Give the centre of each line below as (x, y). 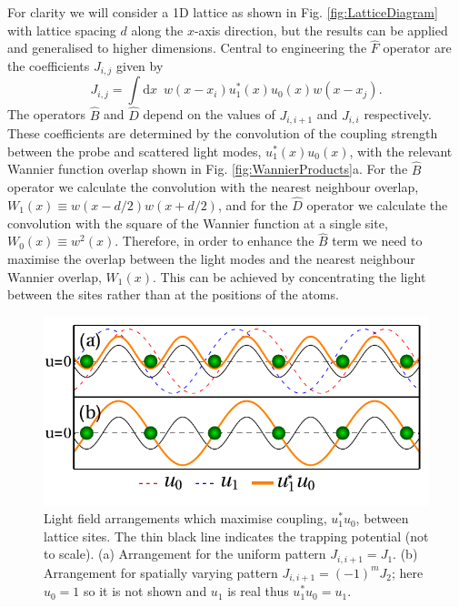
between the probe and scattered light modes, (135, 151)
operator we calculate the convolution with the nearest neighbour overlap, (213, 187)
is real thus (258, 591)
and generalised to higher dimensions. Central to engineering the (187, 48)
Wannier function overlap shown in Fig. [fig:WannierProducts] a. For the (208, 169)
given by (140, 66)
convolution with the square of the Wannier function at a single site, (198, 223)
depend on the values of (209, 114)
